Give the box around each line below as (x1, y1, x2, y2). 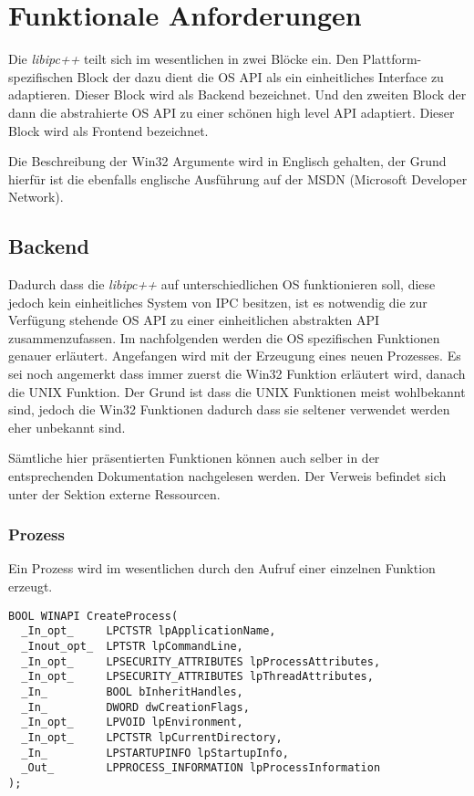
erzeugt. (8, 577, 53, 596)
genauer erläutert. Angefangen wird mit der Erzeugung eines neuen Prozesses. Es (8, 346, 461, 365)
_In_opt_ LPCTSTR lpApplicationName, (21, 624, 276, 638)
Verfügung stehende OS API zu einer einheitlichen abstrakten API (8, 310, 380, 330)
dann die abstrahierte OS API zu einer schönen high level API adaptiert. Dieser (8, 102, 455, 121)
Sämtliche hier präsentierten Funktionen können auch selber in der (8, 448, 380, 467)
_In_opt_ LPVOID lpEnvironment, (21, 716, 243, 729)
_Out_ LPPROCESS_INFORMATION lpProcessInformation (21, 761, 381, 775)
